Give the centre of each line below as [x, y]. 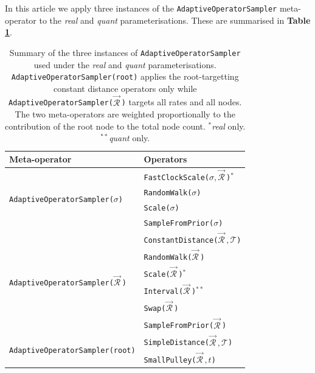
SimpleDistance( [176, 343]
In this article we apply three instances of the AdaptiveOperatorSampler [141, 8]
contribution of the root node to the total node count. [105, 126]
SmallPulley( [170, 360]
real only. [229, 126]
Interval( [164, 292]
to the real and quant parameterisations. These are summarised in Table [175, 20]
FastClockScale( [176, 178]
